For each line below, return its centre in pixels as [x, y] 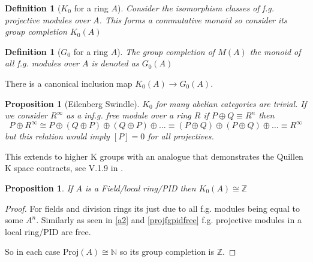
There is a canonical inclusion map [69, 83]
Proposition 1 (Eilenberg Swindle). [72, 103]
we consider [26, 115]
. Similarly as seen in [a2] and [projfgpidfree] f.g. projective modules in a [169, 220]
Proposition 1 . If [39, 188]
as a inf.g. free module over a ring [129, 115]
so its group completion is [167, 252]
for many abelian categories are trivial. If [231, 103]
